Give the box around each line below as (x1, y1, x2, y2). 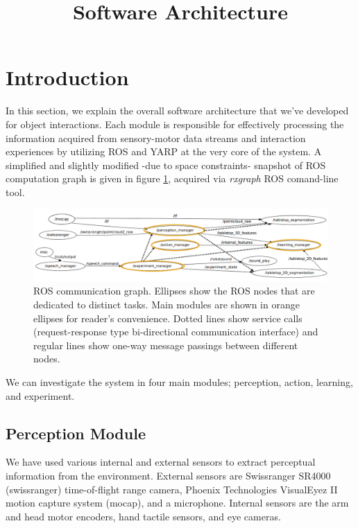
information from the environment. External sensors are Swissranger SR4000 (6, 468, 331, 482)
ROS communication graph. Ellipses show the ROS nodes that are (33, 283, 315, 298)
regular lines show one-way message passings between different (33, 337, 298, 352)
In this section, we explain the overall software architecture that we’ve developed (6, 103, 349, 118)
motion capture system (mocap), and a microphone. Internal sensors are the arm (6, 495, 349, 510)
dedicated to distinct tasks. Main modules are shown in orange (33, 297, 300, 311)
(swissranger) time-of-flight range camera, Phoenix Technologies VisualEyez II (6, 482, 338, 496)
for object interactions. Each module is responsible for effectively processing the (6, 116, 344, 131)
